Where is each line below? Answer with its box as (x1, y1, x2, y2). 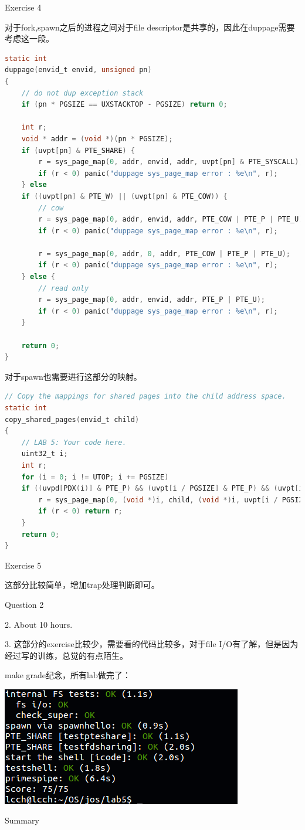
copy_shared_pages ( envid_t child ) (5, 415, 140, 424)
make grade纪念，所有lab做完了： (5, 669, 131, 681)
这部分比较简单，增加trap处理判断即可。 (5, 579, 160, 591)
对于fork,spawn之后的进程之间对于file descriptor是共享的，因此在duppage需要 (5, 21, 295, 33)
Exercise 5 (5, 559, 42, 571)
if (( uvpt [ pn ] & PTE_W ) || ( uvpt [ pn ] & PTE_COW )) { (21, 192, 228, 200)
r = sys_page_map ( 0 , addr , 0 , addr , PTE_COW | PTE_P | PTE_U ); (38, 249, 290, 258)
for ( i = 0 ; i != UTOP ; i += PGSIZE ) (21, 472, 169, 481)
